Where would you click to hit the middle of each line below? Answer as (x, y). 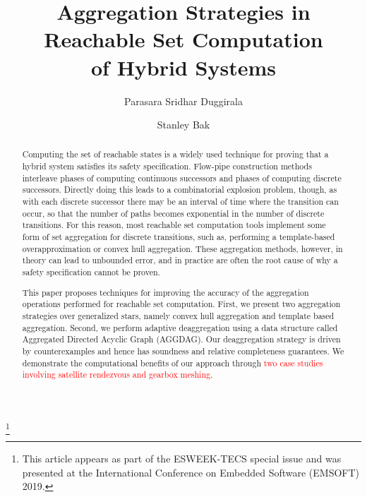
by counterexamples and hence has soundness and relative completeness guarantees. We (183, 351)
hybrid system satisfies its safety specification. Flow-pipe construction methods (167, 166)
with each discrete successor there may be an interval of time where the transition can (180, 202)
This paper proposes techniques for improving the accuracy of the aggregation (166, 292)
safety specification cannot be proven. (91, 272)
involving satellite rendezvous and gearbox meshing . (118, 375)
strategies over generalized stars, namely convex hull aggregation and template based (178, 315)
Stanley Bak (183, 125)
